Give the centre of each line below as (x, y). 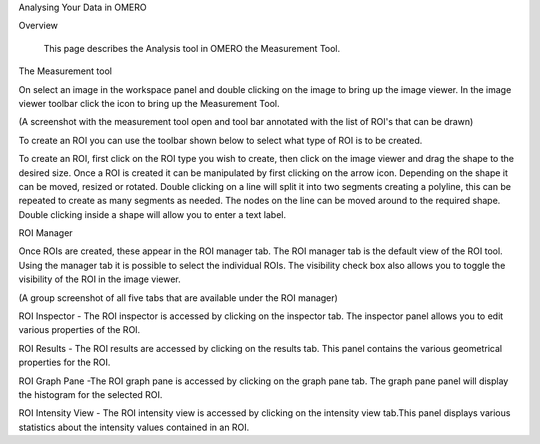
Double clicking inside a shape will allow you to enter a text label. (152, 214)
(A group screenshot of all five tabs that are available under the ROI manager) (178, 297)
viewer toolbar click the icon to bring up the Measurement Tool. (149, 103)
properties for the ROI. (64, 362)
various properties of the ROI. (79, 330)
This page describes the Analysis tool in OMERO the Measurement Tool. (192, 48)
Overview (38, 26)
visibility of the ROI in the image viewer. (100, 279)
